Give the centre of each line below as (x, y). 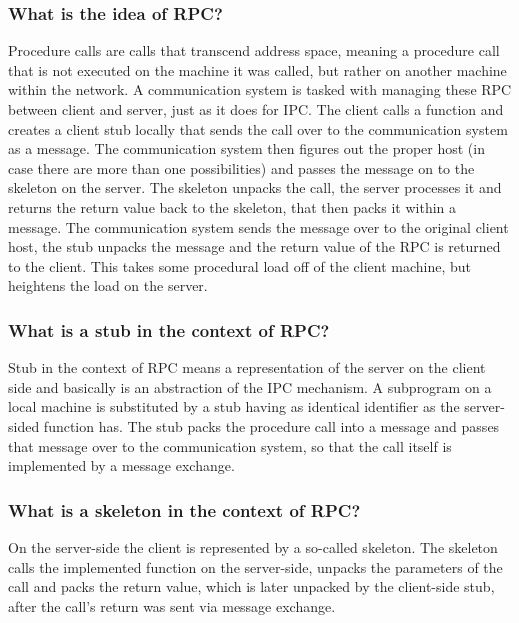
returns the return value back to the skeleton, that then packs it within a (232, 206)
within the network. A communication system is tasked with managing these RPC (260, 89)
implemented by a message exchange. (121, 465)
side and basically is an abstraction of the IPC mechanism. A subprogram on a (250, 386)
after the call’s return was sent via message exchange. (172, 605)
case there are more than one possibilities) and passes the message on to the (241, 167)
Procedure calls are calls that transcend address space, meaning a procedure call (254, 50)
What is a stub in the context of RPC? (169, 329)
